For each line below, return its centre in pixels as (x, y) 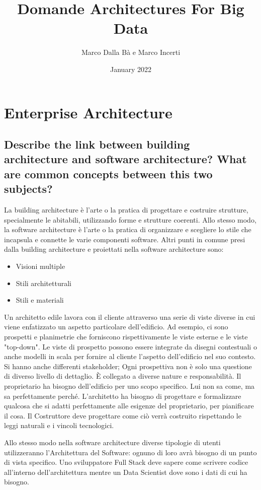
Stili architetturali (43, 283)
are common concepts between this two (108, 173)
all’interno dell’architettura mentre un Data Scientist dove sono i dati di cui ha (126, 472)
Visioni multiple (40, 266)
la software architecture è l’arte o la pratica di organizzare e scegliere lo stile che (128, 229)
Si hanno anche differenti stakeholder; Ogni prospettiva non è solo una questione (128, 366)
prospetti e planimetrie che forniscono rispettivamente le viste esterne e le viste (126, 336)
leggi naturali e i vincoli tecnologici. (59, 425)
